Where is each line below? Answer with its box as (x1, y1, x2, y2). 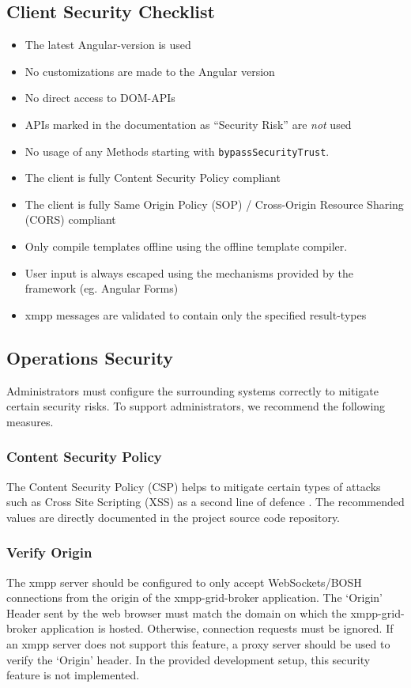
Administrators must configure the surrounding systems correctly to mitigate (6, 382, 379, 399)
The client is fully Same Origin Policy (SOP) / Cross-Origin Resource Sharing (25, 195, 404, 212)
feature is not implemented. (6, 667, 140, 683)
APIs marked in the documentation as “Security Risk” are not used (25, 115, 352, 132)
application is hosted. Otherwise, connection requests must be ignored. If (40, 620, 394, 637)
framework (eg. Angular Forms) (25, 280, 179, 297)
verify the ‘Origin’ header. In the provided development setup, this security (6, 651, 371, 667)
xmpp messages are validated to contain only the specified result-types (25, 306, 367, 323)
